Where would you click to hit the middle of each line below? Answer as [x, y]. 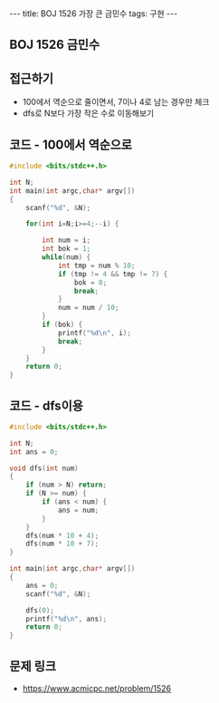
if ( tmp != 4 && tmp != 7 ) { [113, 274]
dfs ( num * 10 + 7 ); [62, 544]
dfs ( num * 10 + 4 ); [62, 535]
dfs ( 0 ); [40, 610]
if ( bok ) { [62, 325]
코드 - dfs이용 [47, 405]
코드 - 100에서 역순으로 [71, 144]
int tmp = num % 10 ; [96, 265]
